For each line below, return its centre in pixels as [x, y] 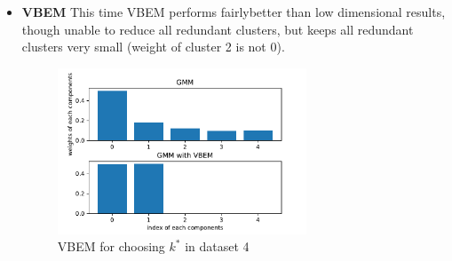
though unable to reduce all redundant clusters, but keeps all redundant [218, 29]
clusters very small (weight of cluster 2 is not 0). [153, 47]
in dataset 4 [217, 246]
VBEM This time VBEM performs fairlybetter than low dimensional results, [234, 12]
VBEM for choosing [111, 246]
